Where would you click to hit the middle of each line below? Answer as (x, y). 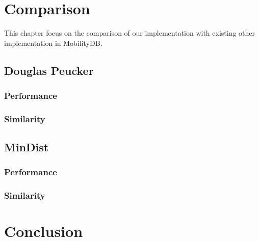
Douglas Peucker (49, 70)
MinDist (27, 147)
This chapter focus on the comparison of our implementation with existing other (130, 33)
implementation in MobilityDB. (53, 43)
